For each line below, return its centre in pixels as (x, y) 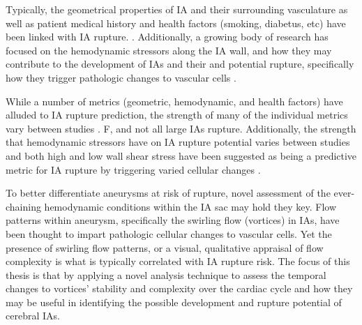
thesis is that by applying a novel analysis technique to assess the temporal (166, 274)
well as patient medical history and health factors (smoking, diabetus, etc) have (176, 23)
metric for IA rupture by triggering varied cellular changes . (133, 169)
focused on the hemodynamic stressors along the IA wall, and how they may (169, 50)
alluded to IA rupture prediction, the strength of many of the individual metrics (177, 115)
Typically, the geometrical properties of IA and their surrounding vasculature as (177, 9)
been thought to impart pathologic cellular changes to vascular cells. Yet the (169, 233)
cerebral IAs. (33, 316)
